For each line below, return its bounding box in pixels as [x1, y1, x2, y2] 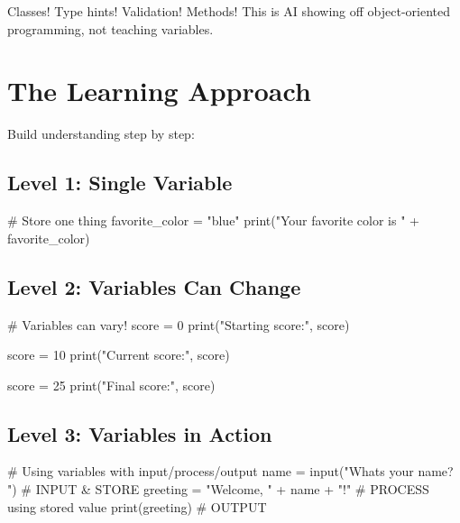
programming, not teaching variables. [7, 19, 214, 38]
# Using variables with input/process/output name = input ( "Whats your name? [7, 462, 454, 481]
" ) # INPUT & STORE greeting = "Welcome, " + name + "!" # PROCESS [7, 480, 429, 499]
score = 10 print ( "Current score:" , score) [7, 345, 230, 364]
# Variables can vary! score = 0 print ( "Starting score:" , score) [7, 315, 350, 334]
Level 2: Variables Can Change [7, 272, 301, 300]
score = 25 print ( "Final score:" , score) [7, 375, 216, 394]
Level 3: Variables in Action [7, 419, 272, 447]
